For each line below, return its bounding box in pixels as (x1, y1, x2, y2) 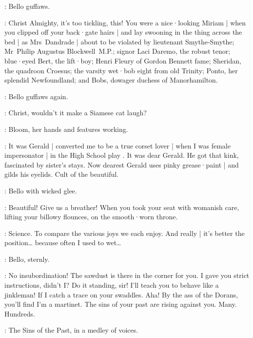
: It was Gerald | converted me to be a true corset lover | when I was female (4, 140, 231, 150)
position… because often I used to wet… (4, 237, 121, 248)
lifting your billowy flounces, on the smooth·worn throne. (4, 211, 178, 222)
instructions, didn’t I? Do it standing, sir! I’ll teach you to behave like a (4, 280, 219, 290)
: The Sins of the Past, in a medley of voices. (4, 325, 138, 335)
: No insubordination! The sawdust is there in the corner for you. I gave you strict (4, 270, 250, 280)
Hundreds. (4, 308, 35, 318)
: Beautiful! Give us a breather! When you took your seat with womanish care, (4, 202, 239, 212)
